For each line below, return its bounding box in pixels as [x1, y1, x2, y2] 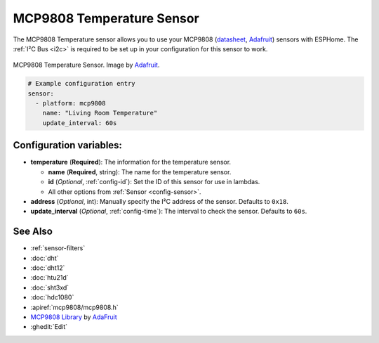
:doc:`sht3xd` [30, 283, 69, 292]
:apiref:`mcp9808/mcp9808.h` [30, 303, 119, 311]
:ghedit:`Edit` [30, 323, 68, 331]
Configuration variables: [13, 139, 123, 151]
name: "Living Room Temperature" [42, 109, 158, 117]
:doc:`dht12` [30, 264, 65, 272]
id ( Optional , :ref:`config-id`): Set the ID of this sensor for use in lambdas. [48, 178, 260, 186]
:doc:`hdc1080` [30, 293, 74, 302]
